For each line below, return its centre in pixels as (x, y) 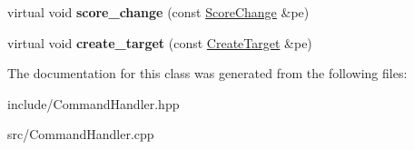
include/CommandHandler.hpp (94, 103)
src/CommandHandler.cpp (81, 134)
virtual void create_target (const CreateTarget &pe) (160, 42)
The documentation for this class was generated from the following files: (207, 73)
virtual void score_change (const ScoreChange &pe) (158, 12)
